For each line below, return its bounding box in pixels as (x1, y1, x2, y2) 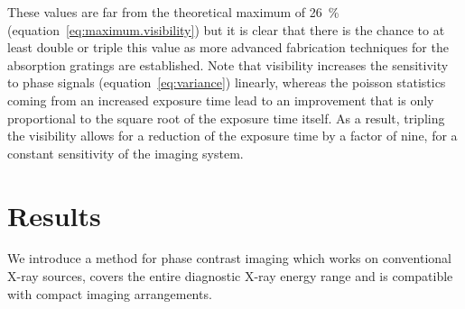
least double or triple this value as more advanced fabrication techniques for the (7, 38, 449, 57)
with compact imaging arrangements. (7, 284, 212, 303)
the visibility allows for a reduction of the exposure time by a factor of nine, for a (7, 126, 458, 145)
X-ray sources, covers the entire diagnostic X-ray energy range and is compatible (7, 267, 453, 286)
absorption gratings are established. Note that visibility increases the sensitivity (7, 55, 449, 74)
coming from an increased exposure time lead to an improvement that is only (7, 90, 434, 109)
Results (7, 196, 101, 233)
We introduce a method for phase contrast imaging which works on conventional (7, 249, 451, 268)
